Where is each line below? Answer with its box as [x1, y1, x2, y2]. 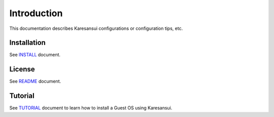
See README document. [9, 79, 61, 85]
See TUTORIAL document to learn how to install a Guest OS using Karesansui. [9, 105, 173, 111]
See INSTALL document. [9, 52, 61, 58]
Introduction [9, 8, 63, 19]
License [9, 65, 35, 73]
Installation [9, 38, 46, 47]
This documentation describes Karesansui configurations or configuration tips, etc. [9, 25, 183, 31]
